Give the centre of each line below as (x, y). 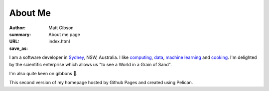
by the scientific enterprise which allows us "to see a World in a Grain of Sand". (90, 64)
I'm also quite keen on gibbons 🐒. (43, 73)
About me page (65, 34)
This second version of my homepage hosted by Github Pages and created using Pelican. (101, 83)
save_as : (19, 48)
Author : (17, 28)
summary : (20, 34)
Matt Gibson (61, 28)
